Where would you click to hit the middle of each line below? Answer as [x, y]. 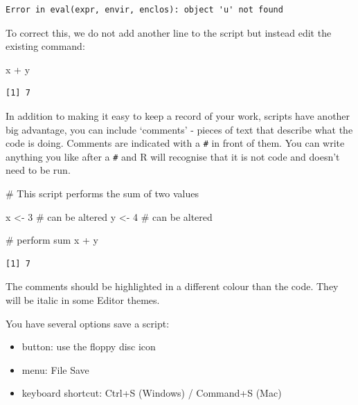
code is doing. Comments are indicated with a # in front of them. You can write [175, 143]
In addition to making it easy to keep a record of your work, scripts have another [178, 115]
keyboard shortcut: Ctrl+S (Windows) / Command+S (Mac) [152, 393]
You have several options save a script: [88, 323]
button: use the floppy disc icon [89, 346]
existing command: [45, 46]
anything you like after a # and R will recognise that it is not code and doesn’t [173, 156]
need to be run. [38, 170]
